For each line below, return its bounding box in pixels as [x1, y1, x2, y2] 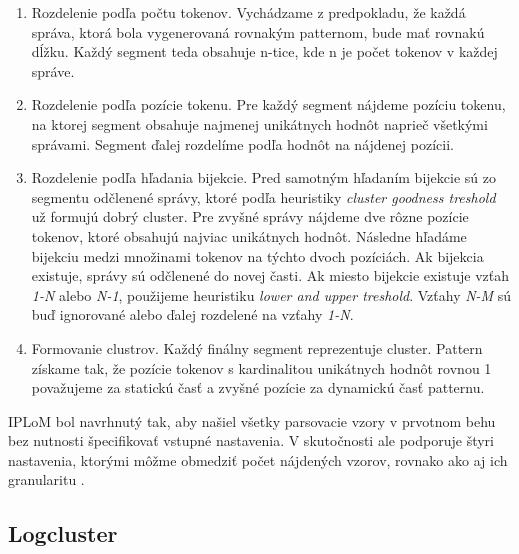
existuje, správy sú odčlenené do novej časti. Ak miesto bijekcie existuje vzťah [31, 265, 510, 286]
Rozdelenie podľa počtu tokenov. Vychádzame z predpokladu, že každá [31, 2, 466, 22]
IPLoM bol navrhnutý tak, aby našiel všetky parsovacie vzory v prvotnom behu [8, 410, 496, 431]
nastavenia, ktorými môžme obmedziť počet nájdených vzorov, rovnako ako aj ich [8, 449, 508, 470]
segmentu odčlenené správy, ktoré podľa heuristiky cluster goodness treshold [31, 186, 496, 207]
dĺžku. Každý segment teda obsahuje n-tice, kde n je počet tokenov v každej [31, 41, 498, 62]
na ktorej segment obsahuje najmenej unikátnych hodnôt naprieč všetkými [31, 113, 488, 134]
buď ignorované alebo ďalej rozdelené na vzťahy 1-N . [31, 304, 354, 325]
